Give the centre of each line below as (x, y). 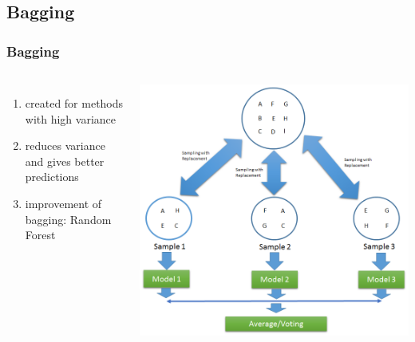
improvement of (63, 203)
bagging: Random (68, 219)
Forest (40, 235)
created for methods (74, 103)
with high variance (71, 118)
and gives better (65, 161)
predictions (52, 177)
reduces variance (65, 145)
